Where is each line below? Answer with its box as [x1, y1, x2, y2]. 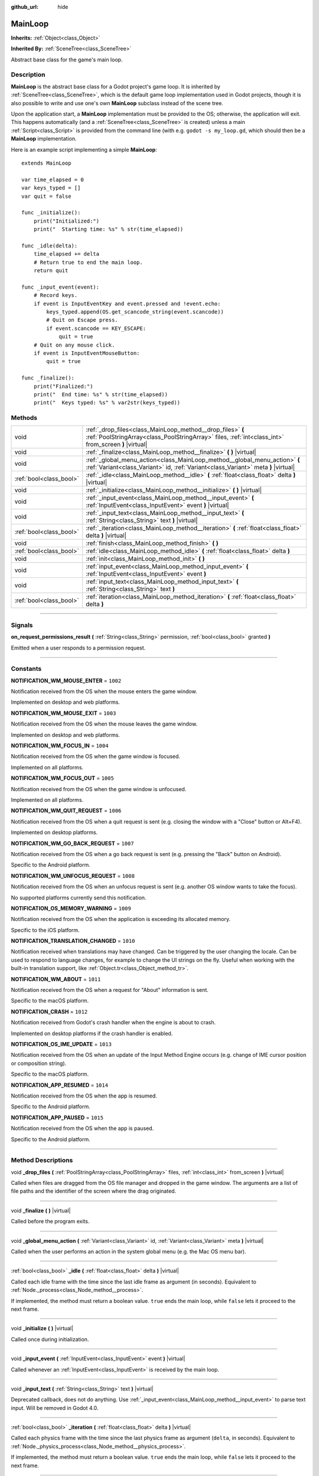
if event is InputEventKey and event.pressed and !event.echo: [33, 300, 221, 307]
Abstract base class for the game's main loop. [11, 56, 123, 63]
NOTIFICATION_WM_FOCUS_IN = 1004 [11, 742, 109, 749]
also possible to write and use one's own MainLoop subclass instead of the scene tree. [11, 99, 224, 106]
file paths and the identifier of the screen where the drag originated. [11, 1187, 177, 1195]
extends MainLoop [21, 159, 71, 166]
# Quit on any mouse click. [33, 341, 115, 348]
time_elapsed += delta [33, 251, 100, 257]
